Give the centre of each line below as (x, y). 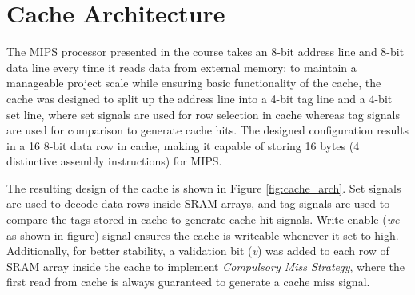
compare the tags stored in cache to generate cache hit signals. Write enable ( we (203, 219)
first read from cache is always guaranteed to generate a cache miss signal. (188, 282)
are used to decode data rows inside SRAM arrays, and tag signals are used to (198, 203)
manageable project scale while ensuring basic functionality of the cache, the (194, 83)
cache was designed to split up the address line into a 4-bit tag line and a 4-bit (200, 98)
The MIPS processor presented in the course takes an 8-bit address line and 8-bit (206, 52)
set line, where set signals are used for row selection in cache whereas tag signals (203, 114)
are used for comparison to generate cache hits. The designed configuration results (208, 130)
